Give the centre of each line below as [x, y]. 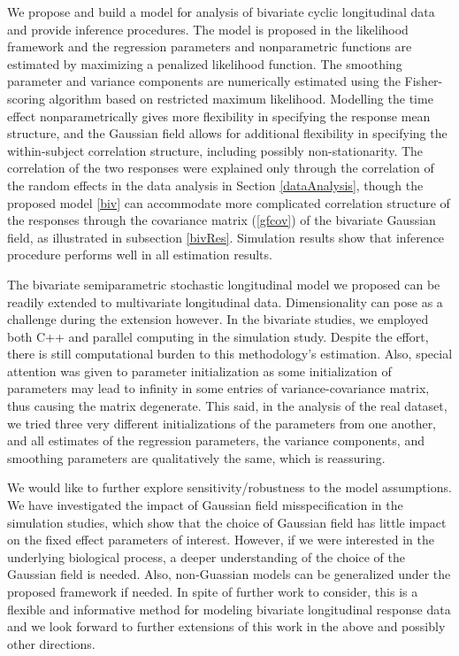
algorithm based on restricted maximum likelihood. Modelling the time [241, 98]
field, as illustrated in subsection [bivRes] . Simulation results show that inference [226, 237]
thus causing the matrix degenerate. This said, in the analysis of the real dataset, [227, 406]
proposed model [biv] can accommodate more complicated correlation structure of [229, 202]
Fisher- [424, 81]
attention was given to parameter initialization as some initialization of [199, 370]
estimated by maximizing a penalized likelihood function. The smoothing [205, 63]
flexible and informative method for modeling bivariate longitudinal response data [229, 609]
